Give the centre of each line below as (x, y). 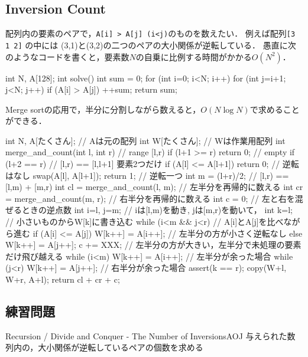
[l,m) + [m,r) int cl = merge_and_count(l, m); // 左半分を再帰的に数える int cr (154, 187)
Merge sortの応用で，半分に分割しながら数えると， (103, 109)
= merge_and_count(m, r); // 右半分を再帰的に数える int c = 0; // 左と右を (150, 198)
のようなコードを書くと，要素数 (67, 56)
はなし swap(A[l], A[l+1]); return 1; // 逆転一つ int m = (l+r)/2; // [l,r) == (147, 175)
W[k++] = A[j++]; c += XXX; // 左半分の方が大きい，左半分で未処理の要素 (153, 245)
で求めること (275, 109)
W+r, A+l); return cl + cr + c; (63, 279)
